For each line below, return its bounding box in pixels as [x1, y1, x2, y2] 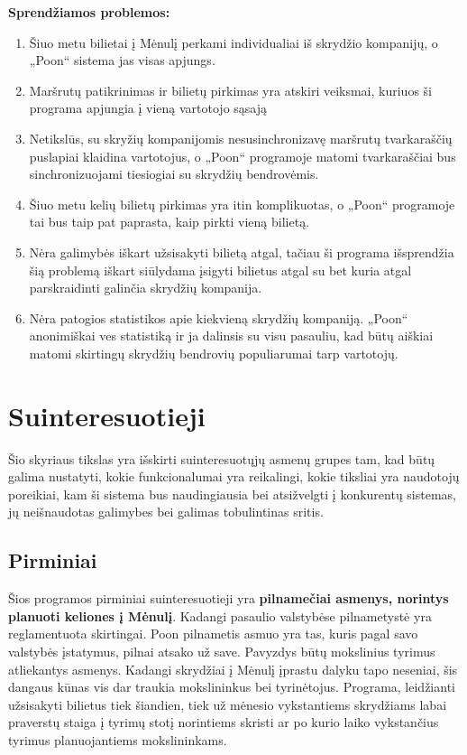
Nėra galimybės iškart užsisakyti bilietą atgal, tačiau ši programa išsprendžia [29, 242, 454, 261]
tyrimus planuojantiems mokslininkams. [8, 730, 227, 749]
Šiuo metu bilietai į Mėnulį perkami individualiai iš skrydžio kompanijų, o [29, 33, 438, 51]
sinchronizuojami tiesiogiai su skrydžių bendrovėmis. [29, 164, 319, 183]
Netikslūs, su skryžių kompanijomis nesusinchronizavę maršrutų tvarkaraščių [29, 128, 453, 147]
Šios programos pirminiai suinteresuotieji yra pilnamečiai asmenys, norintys [8, 589, 449, 608]
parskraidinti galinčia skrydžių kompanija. [29, 278, 262, 297]
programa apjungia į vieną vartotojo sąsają [29, 98, 267, 117]
